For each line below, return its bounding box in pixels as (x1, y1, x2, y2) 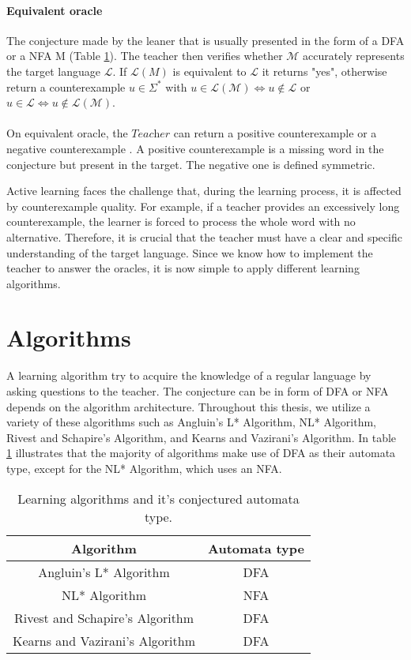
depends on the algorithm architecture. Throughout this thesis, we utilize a (6, 398, 371, 414)
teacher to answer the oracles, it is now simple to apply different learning (6, 260, 360, 276)
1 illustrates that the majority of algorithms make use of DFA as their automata (6, 444, 396, 461)
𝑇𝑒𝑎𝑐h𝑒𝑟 (131, 129, 171, 141)
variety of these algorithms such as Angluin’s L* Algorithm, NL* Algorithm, (6, 414, 376, 430)
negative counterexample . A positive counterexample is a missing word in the (6, 140, 384, 156)
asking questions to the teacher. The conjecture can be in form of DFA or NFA (6, 383, 389, 399)
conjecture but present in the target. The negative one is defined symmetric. (6, 156, 375, 172)
